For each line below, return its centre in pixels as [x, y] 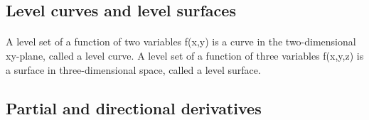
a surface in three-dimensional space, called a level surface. [133, 69]
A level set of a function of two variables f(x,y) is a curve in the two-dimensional [181, 42]
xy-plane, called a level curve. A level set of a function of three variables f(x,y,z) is [185, 55]
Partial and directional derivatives [134, 108]
